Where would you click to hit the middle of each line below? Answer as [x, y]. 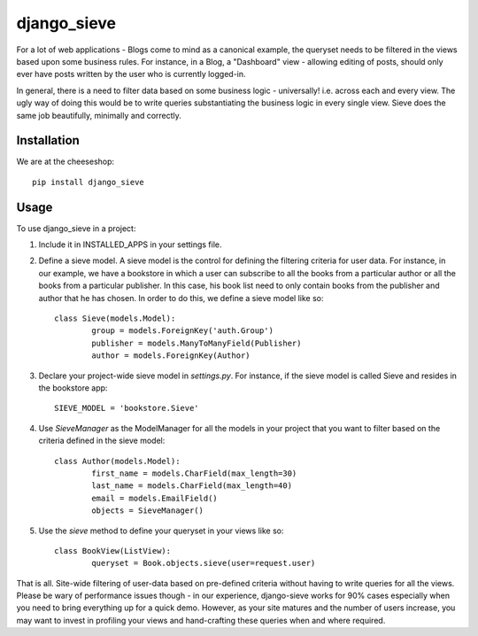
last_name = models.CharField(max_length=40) [192, 486]
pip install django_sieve [89, 182]
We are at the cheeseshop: [66, 162]
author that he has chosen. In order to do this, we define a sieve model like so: [181, 298]
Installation [48, 140]
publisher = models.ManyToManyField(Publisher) [197, 343]
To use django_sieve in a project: [76, 228]
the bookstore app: [73, 388]
